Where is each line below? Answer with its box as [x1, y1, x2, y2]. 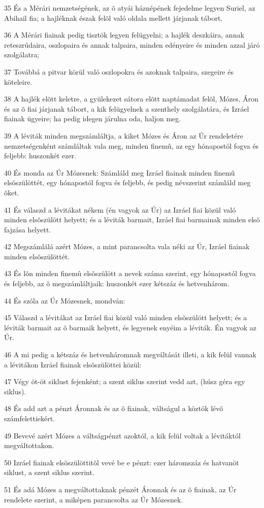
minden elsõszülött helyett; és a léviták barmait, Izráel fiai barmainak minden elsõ [4, 214, 260, 225]
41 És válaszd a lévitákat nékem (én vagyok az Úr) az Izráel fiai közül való [4, 204, 236, 215]
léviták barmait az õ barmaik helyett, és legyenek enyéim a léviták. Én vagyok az [4, 322, 256, 332]
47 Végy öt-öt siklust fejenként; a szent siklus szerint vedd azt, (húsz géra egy [4, 376, 245, 387]
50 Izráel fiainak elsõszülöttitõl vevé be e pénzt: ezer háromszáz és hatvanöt [4, 457, 239, 467]
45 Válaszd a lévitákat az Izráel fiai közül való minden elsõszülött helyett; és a [4, 312, 247, 323]
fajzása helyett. [4, 224, 51, 234]
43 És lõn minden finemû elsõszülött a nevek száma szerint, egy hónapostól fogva [4, 268, 256, 279]
